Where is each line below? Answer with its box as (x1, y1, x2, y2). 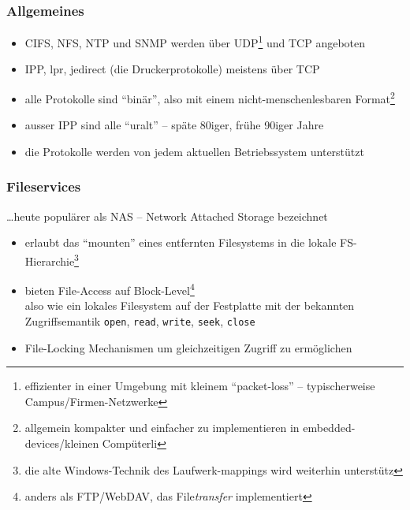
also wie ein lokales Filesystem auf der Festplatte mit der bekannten (24, 297, 355, 314)
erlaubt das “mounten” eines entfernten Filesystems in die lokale (24, 234, 337, 251)
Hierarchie (24, 252, 75, 269)
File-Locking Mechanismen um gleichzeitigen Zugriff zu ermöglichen (24, 339, 352, 356)
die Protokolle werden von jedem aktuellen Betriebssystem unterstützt (24, 143, 364, 159)
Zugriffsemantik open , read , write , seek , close (24, 313, 255, 329)
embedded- (303, 419, 356, 436)
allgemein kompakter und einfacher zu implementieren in (24, 419, 300, 436)
